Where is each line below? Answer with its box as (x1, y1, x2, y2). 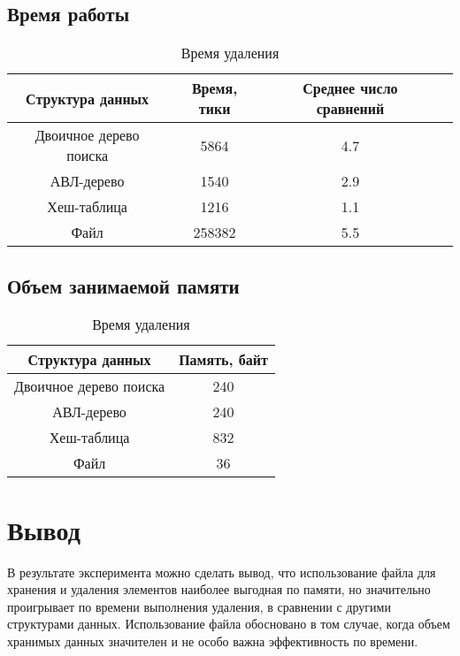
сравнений (316, 98, 385, 119)
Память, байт (179, 349, 268, 370)
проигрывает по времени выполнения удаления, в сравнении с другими (7, 597, 391, 615)
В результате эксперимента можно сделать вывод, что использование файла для (7, 562, 436, 581)
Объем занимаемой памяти (7, 271, 240, 299)
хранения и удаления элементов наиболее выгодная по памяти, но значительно (7, 580, 431, 599)
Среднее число (303, 78, 398, 99)
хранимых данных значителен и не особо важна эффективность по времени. (7, 631, 418, 650)
